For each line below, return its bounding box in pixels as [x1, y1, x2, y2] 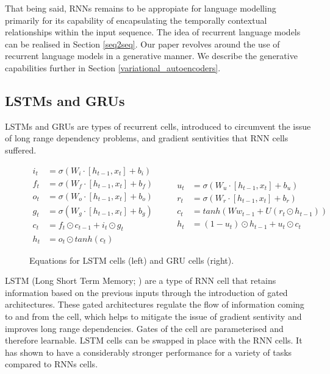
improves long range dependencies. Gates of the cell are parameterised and [5, 322, 284, 334]
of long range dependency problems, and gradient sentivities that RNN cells [5, 132, 289, 144]
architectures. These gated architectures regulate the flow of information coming [5, 298, 304, 311]
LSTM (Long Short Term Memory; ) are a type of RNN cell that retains [5, 274, 276, 287]
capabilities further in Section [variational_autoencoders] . [5, 61, 221, 74]
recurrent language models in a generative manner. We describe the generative [5, 49, 298, 62]
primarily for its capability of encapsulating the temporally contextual [5, 13, 267, 26]
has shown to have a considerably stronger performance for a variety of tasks [5, 345, 292, 358]
